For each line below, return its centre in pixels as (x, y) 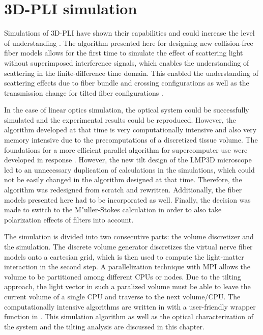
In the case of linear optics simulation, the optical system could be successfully (127, 110)
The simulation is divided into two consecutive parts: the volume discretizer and (129, 236)
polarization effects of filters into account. (69, 219)
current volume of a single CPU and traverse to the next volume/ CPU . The (122, 296)
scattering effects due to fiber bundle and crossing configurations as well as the (127, 83)
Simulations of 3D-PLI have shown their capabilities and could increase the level (129, 33)
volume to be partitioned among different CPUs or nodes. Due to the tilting (123, 276)
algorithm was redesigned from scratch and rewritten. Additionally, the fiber (123, 190)
